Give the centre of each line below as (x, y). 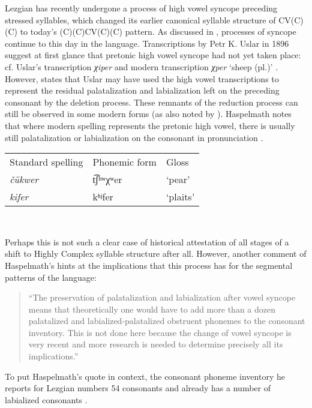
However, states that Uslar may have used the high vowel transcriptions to (142, 78)
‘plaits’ (180, 197)
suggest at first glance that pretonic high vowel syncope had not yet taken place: (153, 55)
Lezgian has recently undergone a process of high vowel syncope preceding (141, 8)
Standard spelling (46, 162)
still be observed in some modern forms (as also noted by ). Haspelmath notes (148, 114)
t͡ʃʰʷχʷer (107, 179)
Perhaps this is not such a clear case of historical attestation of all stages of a (147, 241)
